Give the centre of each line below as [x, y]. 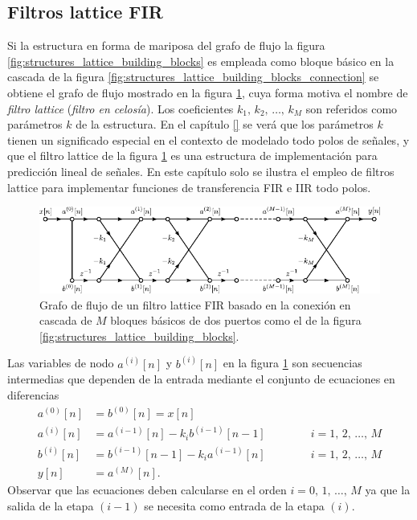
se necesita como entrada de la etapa [234, 505]
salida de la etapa [51, 505]
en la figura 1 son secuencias [292, 363]
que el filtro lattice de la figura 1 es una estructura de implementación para [192, 156]
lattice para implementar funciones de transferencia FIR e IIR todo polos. [189, 187]
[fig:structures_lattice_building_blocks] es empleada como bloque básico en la [201, 61]
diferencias [33, 394]
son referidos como [352, 108]
